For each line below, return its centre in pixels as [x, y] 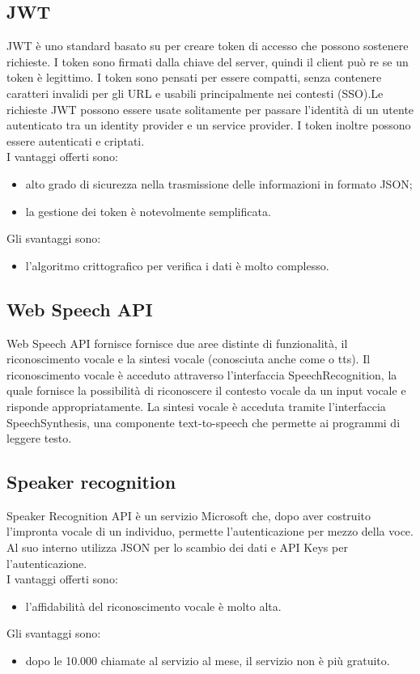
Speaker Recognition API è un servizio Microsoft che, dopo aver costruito [189, 515]
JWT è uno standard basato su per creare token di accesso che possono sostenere [208, 46]
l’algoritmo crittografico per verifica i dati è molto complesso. [177, 265]
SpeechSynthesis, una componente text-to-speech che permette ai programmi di [204, 422]
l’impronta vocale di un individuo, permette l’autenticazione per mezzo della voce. [210, 531]
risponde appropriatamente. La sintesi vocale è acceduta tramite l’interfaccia [196, 406]
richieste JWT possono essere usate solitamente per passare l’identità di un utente [210, 109]
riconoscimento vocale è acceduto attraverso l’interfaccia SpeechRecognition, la [202, 374]
